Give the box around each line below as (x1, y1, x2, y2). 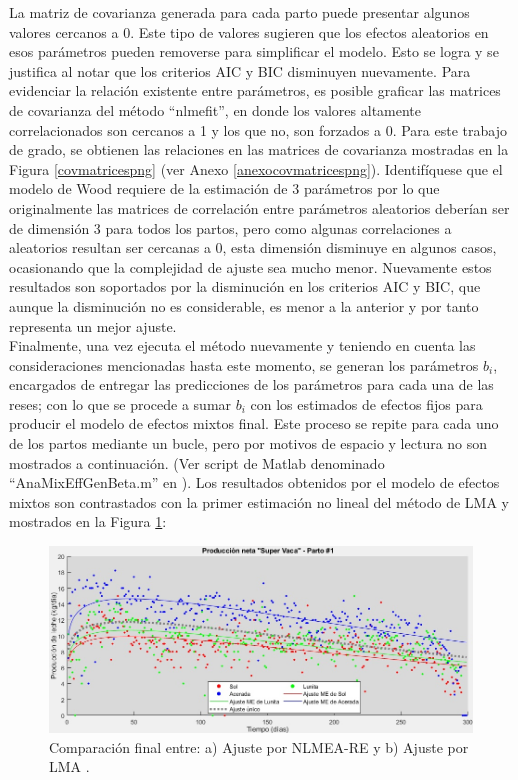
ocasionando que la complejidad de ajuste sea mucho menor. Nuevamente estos (9, 256, 492, 277)
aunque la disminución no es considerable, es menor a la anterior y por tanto (9, 295, 479, 316)
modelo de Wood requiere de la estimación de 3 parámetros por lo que (9, 178, 440, 199)
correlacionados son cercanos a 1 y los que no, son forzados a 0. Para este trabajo (9, 119, 507, 140)
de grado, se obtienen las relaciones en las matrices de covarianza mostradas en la (9, 139, 509, 160)
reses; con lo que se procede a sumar (9, 393, 232, 414)
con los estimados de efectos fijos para (250, 393, 483, 414)
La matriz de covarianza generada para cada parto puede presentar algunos (9, 2, 470, 22)
